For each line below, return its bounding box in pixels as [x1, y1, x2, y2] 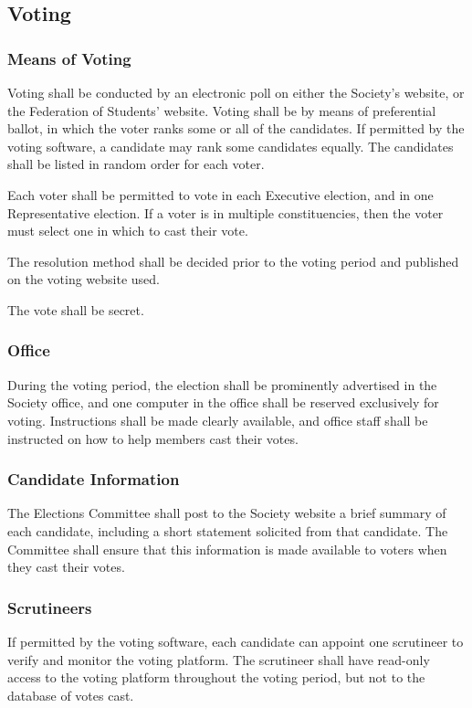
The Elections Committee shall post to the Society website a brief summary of [7, 503, 446, 523]
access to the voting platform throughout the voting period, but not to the [7, 668, 425, 687]
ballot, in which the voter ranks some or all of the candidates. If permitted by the [7, 119, 465, 138]
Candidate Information [7, 468, 180, 491]
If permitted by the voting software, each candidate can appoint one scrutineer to [7, 631, 464, 650]
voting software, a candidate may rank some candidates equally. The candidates [7, 136, 454, 155]
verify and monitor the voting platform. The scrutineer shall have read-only [7, 650, 430, 669]
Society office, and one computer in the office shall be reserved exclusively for [7, 393, 439, 412]
